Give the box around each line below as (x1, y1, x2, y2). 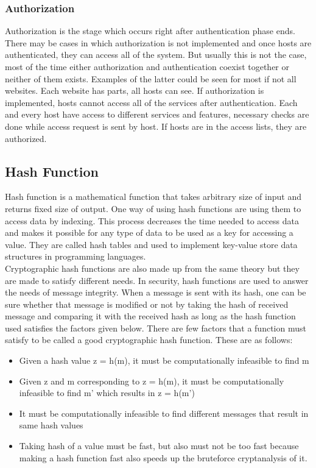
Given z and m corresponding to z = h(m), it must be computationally (19, 374, 284, 387)
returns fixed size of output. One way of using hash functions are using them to (5, 202, 301, 214)
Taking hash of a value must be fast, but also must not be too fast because (19, 439, 299, 452)
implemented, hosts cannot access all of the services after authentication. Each (5, 96, 298, 108)
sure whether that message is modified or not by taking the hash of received (5, 297, 289, 310)
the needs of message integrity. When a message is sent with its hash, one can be (5, 286, 306, 299)
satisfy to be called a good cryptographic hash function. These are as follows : (5, 333, 293, 346)
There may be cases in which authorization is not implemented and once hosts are (5, 36, 312, 49)
